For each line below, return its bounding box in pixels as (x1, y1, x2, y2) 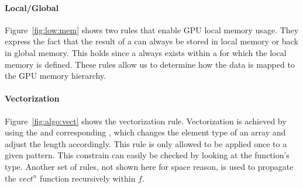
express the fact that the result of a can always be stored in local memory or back (5, 35, 298, 47)
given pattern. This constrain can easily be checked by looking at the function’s (5, 149, 290, 161)
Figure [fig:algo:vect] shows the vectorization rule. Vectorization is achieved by (5, 114, 287, 127)
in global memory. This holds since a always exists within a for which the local (5, 46, 287, 58)
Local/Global (5, 1, 59, 13)
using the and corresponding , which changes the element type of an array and (5, 126, 286, 138)
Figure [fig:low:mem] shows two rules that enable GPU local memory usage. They (5, 23, 299, 36)
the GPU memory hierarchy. (5, 69, 106, 82)
